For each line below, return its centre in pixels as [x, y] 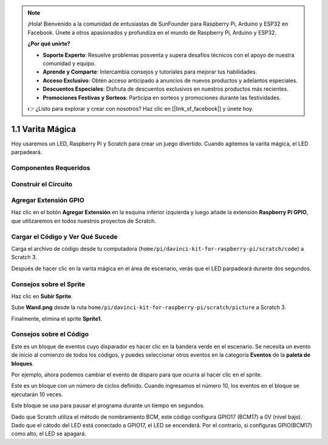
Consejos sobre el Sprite [48, 284]
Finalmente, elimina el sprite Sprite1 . [57, 318]
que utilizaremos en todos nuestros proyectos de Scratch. [84, 221]
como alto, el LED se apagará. [49, 434]
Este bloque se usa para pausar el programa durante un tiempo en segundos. [108, 405]
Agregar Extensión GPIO [48, 200]
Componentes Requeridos [51, 167]
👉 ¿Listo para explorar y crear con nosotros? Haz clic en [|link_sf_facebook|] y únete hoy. [141, 108]
